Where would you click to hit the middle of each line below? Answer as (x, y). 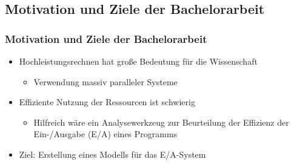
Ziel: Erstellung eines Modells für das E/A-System (112, 154)
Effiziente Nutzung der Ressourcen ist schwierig (107, 102)
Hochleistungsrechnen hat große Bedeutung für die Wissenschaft (138, 61)
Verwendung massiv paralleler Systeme (105, 81)
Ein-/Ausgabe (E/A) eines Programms (105, 134)
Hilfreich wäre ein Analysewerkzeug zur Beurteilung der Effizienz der (161, 122)
